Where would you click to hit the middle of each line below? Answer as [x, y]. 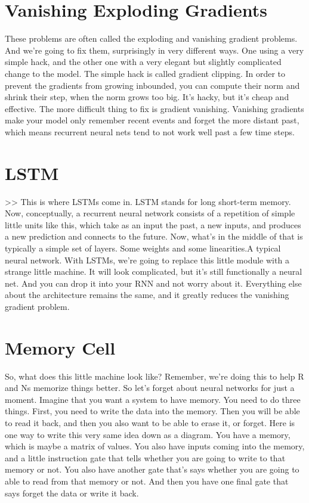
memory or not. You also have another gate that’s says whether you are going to [152, 469]
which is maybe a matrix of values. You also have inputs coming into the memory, [155, 446]
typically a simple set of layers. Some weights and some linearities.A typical [143, 248]
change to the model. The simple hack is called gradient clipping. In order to [145, 73]
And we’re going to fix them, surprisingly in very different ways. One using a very [154, 50]
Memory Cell [60, 347]
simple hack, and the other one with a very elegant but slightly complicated [143, 62]
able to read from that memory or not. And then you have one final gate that [147, 481]
